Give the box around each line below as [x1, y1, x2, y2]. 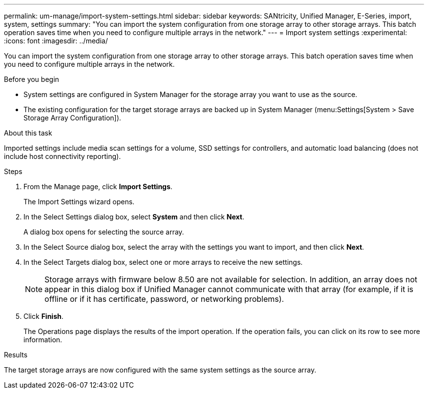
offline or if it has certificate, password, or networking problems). [44, 294, 284, 304]
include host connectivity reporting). [4, 152, 121, 160]
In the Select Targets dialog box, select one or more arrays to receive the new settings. [23, 258, 303, 266]
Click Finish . [23, 312, 64, 320]
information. [23, 335, 63, 344]
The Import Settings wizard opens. [23, 197, 135, 206]
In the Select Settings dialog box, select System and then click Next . [23, 213, 245, 221]
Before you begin [4, 75, 59, 83]
